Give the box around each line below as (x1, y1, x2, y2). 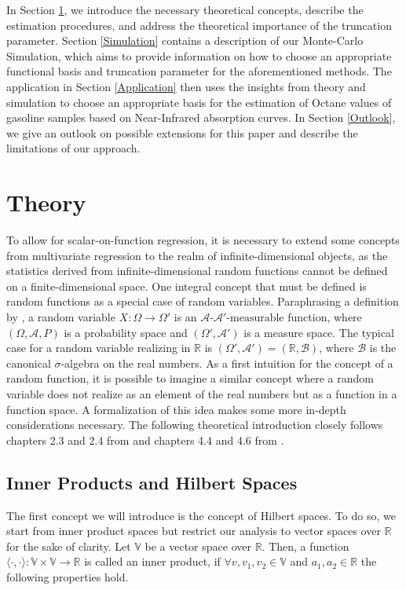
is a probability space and (64, 324, 188, 340)
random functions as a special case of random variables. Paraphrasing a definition (6, 293, 399, 310)
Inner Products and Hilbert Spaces (6, 470, 298, 494)
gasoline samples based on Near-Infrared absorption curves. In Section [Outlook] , (6, 109, 396, 126)
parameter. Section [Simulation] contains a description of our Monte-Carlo (6, 32, 364, 49)
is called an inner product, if (84, 553, 221, 570)
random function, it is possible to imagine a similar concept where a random (6, 370, 374, 387)
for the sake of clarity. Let (6, 537, 131, 554)
